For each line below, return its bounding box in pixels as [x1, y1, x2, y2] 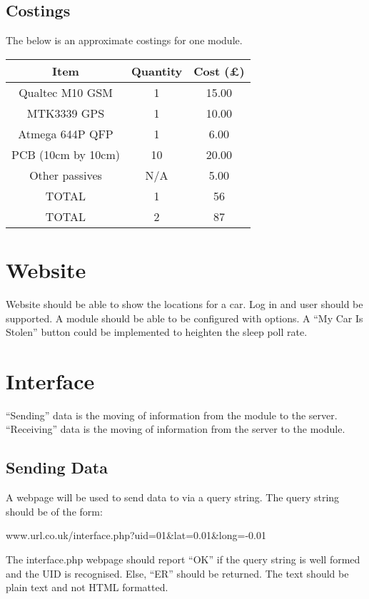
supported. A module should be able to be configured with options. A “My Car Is [6, 310, 363, 325]
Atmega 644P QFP [18, 125, 113, 142]
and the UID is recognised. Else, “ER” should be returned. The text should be [6, 565, 349, 580]
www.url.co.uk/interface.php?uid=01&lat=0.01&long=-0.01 [6, 528, 266, 543]
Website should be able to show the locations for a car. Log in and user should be [6, 296, 363, 311]
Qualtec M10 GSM [19, 83, 113, 101]
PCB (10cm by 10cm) [11, 145, 120, 163]
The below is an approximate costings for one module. [6, 33, 243, 48]
